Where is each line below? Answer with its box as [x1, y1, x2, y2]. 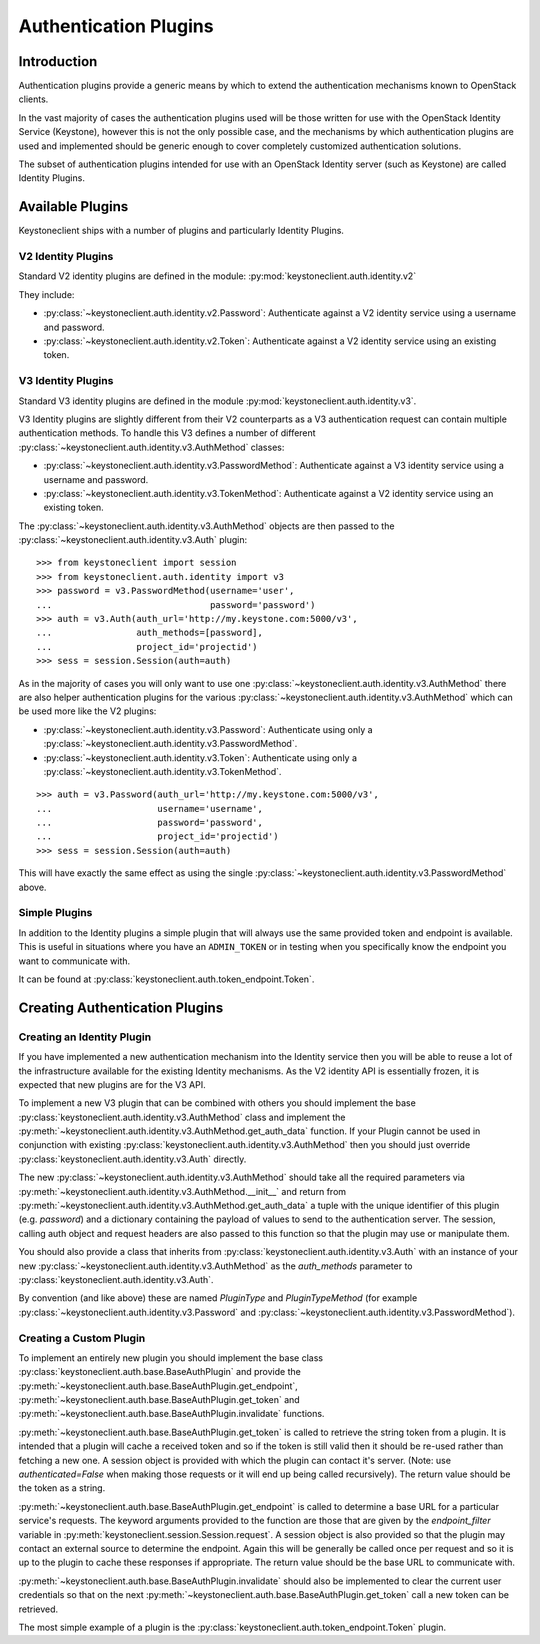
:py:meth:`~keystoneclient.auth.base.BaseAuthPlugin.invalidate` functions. [18, 1408, 325, 1420]
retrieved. [18, 1603, 59, 1615]
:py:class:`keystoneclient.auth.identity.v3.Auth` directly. [18, 1153, 247, 1165]
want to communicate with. [18, 955, 131, 967]
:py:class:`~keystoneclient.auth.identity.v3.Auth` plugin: [18, 534, 248, 546]
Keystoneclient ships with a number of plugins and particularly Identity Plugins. [18, 225, 345, 237]
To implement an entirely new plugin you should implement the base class [18, 1351, 324, 1364]
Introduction [18, 53, 98, 70]
